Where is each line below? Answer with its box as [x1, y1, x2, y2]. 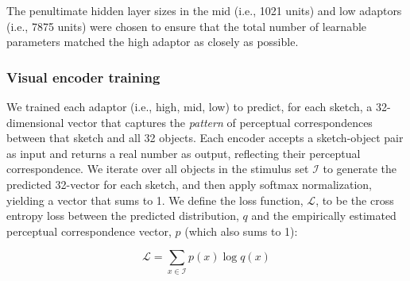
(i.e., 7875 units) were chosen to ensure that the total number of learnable [6, 17, 367, 34]
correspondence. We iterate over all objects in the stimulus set [6, 160, 309, 177]
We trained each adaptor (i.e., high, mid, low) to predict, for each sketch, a [6, 98, 373, 114]
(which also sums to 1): [184, 222, 298, 239]
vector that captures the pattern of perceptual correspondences [68, 114, 373, 130]
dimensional [6, 114, 64, 130]
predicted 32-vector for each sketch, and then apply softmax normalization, [6, 175, 372, 192]
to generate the [323, 160, 397, 177]
